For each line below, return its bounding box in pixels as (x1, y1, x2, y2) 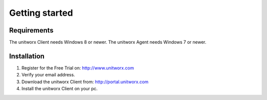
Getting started (9, 7, 73, 18)
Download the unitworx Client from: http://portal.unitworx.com (21, 79, 149, 85)
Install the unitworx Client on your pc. (21, 86, 98, 92)
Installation (9, 52, 44, 60)
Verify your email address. (21, 72, 75, 78)
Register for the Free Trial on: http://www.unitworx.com (21, 65, 134, 71)
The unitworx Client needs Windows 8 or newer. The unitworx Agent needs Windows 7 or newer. (9, 39, 207, 45)
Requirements (9, 26, 54, 34)
